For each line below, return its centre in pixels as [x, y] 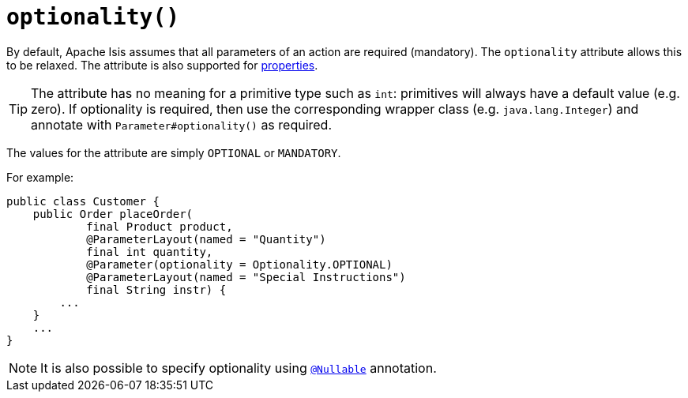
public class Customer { [83, 201]
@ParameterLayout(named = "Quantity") [206, 239]
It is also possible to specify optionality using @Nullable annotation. [239, 368]
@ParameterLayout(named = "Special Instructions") [246, 277]
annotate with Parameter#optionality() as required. [182, 124]
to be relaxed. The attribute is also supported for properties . [162, 65]
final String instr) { [156, 289]
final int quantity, [150, 252]
